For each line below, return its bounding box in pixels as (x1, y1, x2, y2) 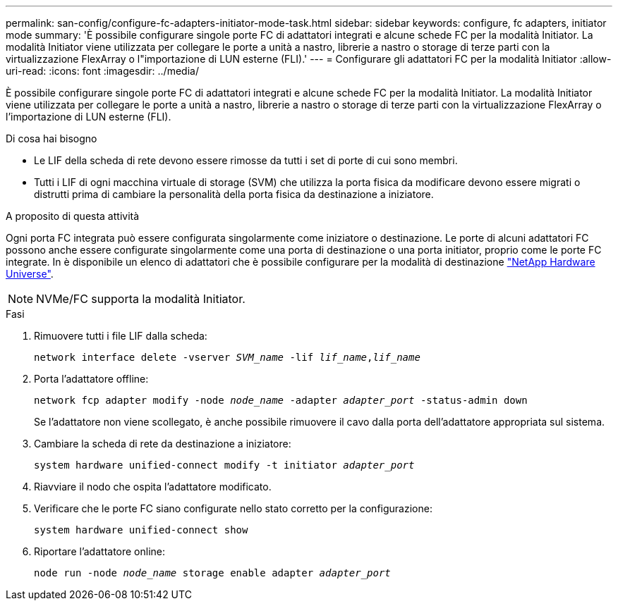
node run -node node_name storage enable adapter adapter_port (34, 567, 391, 579)
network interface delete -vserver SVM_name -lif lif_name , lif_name (34, 352, 420, 363)
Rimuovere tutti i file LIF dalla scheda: (34, 330, 207, 342)
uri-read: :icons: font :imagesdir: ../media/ (6, 65, 199, 77)
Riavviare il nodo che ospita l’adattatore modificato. (34, 481, 272, 493)
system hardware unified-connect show (34, 524, 248, 536)
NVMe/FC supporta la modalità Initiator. (36, 292, 246, 306)
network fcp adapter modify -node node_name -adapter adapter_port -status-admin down (34, 395, 528, 406)
